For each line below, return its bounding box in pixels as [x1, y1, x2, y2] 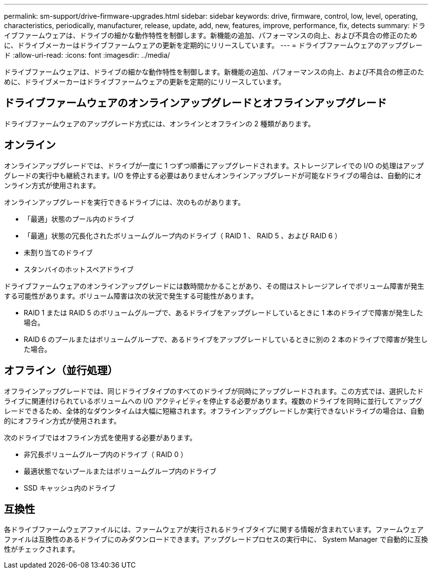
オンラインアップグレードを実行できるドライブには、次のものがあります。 [4, 197, 245, 206]
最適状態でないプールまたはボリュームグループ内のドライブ [24, 466, 216, 475]
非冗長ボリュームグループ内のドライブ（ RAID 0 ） [24, 450, 187, 458]
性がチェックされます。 [4, 545, 79, 554]
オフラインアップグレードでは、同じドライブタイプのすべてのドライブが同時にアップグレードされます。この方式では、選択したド [4, 386, 424, 395]
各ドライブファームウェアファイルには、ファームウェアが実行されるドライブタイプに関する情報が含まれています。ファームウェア [4, 525, 424, 534]
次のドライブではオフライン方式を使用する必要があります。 [4, 433, 197, 442]
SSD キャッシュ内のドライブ [24, 483, 116, 492]
